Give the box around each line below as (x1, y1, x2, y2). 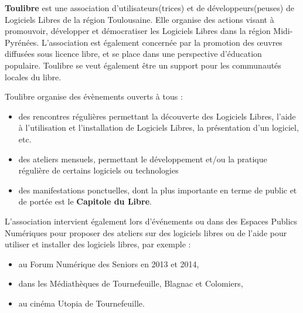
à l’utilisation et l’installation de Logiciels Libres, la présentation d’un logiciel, (18, 121, 299, 134)
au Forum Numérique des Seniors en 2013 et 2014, (18, 257, 199, 270)
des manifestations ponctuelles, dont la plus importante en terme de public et (18, 183, 297, 196)
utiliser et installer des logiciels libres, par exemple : (5, 238, 191, 250)
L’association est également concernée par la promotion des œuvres (41, 36, 282, 48)
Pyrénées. (5, 36, 39, 48)
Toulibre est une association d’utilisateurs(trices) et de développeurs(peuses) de (5, 2, 294, 13)
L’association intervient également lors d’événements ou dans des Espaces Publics (5, 215, 298, 227)
